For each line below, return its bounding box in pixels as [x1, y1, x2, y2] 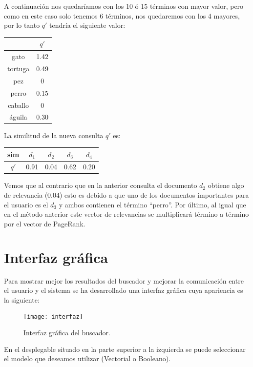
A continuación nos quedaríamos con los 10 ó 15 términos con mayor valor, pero [4, 1, 244, 11]
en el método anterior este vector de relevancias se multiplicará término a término [4, 209, 249, 219]
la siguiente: [4, 294, 40, 305]
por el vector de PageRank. [4, 218, 85, 228]
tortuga [7, 63, 30, 73]
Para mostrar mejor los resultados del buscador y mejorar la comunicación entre [4, 275, 244, 285]
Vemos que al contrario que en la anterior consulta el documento [4, 180, 197, 190]
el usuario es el [4, 199, 48, 209]
